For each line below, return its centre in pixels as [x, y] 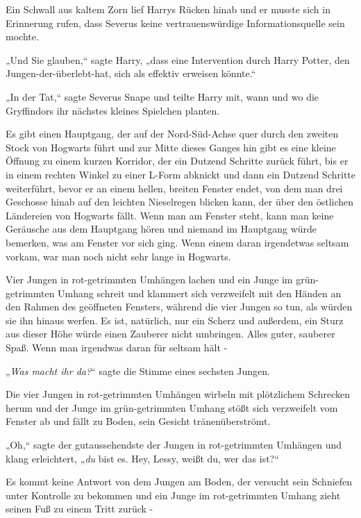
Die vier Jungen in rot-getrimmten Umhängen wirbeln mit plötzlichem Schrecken [178, 394]
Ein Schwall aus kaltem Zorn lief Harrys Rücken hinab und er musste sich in [168, 9]
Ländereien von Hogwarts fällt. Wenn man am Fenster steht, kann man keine [170, 215]
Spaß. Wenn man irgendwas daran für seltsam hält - [117, 348]
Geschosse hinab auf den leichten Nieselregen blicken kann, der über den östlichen [180, 202]
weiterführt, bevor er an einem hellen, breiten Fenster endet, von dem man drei [174, 188]
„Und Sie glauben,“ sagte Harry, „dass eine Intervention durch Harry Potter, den [178, 59]
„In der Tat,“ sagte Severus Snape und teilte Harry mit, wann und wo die [162, 96]
